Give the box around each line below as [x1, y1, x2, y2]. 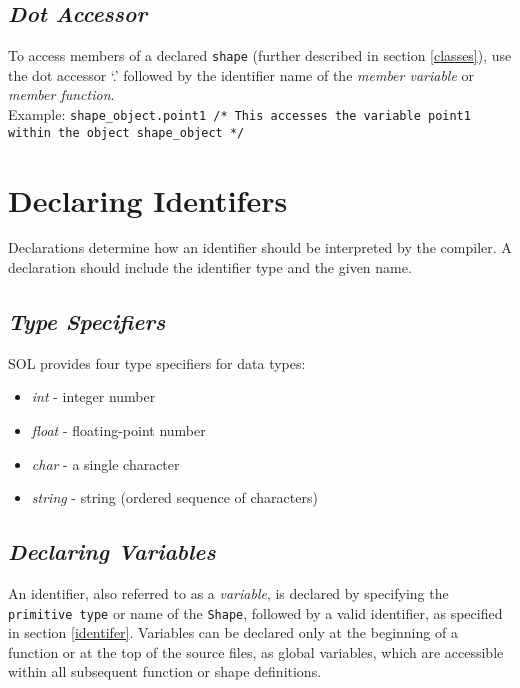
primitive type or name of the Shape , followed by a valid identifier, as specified [8, 602, 503, 623]
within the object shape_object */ [8, 125, 245, 140]
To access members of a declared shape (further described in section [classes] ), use [8, 45, 512, 66]
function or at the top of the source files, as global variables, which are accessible [8, 641, 504, 662]
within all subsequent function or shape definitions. [8, 661, 322, 682]
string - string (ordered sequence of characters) [31, 487, 318, 508]
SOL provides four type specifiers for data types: [8, 352, 306, 373]
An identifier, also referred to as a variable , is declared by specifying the [8, 583, 449, 604]
